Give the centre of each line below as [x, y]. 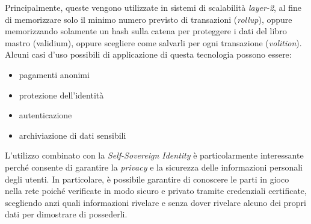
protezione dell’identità [61, 95]
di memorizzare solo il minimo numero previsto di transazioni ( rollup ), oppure [149, 19]
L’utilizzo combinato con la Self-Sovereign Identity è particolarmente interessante [154, 155]
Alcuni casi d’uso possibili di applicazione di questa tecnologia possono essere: [148, 54]
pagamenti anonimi [54, 74]
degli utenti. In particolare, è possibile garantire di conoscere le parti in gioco [147, 179]
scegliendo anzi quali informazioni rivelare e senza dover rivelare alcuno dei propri [155, 202]
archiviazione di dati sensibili [72, 135]
